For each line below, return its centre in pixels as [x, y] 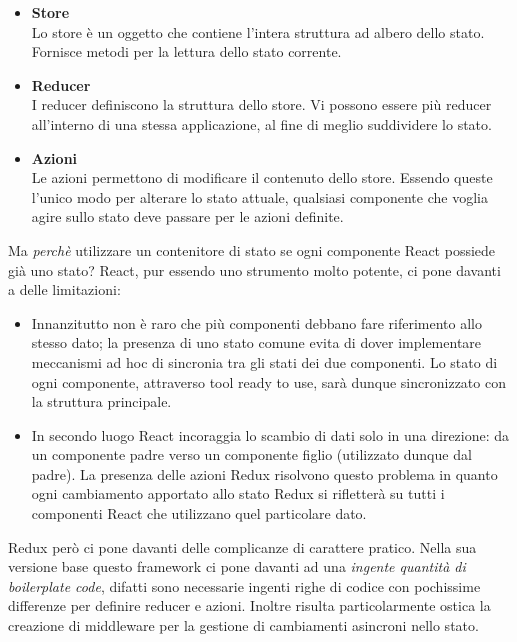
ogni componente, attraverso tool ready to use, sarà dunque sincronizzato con [268, 381]
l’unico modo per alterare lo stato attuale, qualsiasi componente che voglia [259, 196]
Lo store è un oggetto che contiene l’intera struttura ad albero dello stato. [258, 31]
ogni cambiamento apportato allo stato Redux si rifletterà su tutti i [238, 493]
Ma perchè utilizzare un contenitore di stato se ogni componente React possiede [252, 249]
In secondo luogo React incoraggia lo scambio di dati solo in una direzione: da [270, 434]
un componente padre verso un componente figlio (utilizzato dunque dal [251, 454]
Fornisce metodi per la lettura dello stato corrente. [186, 51]
